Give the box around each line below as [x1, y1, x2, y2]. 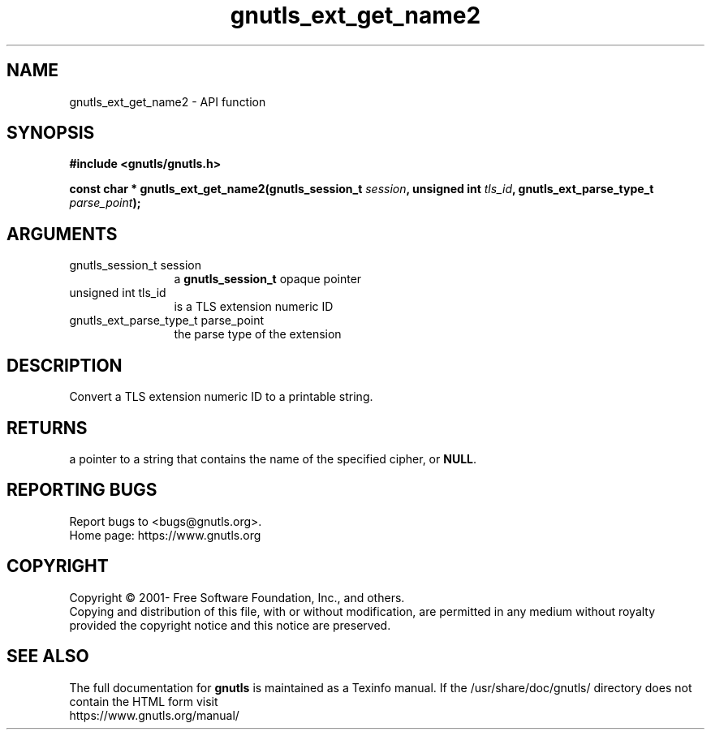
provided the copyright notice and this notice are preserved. [69, 618, 391, 632]
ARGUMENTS [6, 223, 118, 244]
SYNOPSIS [6, 123, 95, 144]
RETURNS [6, 417, 88, 438]
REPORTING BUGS [6, 480, 157, 501]
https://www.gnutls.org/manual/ [69, 708, 239, 722]
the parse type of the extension [174, 327, 342, 342]
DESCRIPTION [6, 355, 123, 376]
